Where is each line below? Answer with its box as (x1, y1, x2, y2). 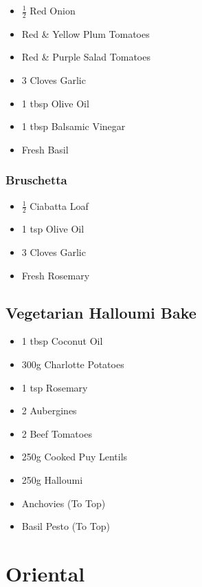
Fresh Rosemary (21, 268, 90, 282)
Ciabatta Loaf (30, 198, 89, 213)
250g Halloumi (21, 472, 83, 487)
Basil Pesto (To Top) (21, 519, 110, 533)
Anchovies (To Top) (21, 495, 106, 510)
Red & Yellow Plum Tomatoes (21, 26, 150, 41)
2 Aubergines (21, 403, 77, 418)
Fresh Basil (21, 142, 69, 156)
